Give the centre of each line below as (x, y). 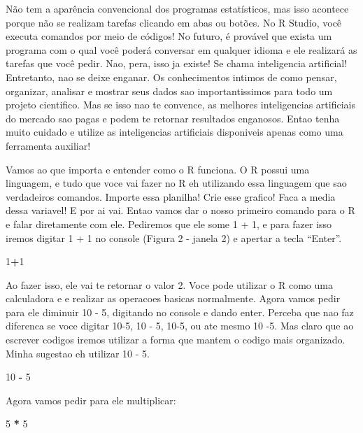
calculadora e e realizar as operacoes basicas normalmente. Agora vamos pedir (173, 298)
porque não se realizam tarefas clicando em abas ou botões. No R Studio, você (174, 22)
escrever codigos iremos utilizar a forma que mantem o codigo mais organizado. (176, 340)
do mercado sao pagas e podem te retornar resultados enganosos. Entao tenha (173, 118)
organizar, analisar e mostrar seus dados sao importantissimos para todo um (169, 91)
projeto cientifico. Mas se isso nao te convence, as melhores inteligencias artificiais (180, 105)
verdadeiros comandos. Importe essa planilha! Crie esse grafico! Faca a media (171, 196)
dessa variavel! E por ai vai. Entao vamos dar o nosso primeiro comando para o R (180, 210)
